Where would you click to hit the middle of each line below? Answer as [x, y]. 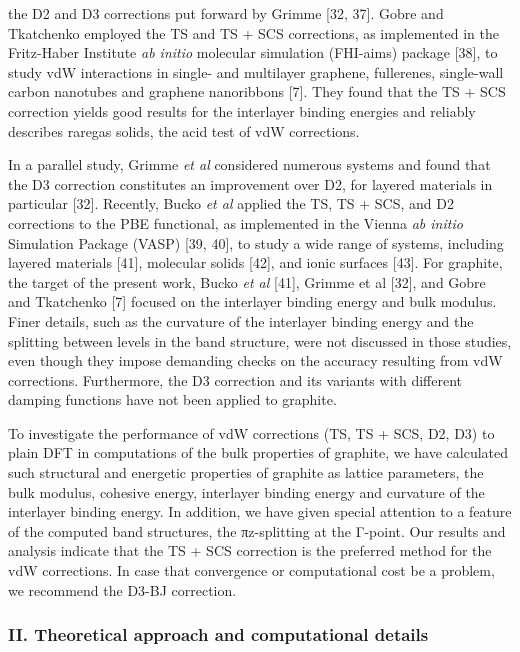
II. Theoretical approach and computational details [218, 634]
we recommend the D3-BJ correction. [122, 589]
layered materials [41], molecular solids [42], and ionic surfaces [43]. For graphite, [255, 262]
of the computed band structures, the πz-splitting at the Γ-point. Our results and [257, 530]
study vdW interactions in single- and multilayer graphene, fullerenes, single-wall [256, 71]
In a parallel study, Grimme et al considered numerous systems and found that [249, 164]
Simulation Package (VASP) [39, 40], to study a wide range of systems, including [256, 242]
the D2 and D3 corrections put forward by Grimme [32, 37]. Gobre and [226, 13]
